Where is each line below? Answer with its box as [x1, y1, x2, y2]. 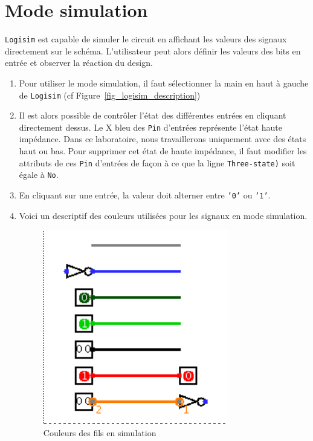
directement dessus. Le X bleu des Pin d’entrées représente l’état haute [19, 120, 283, 133]
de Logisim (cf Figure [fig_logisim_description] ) [19, 88, 201, 101]
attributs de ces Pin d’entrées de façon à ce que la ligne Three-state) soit [19, 156, 295, 169]
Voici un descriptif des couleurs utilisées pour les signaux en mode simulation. [19, 209, 308, 221]
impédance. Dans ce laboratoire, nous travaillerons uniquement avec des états [19, 132, 306, 145]
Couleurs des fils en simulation [43, 426, 156, 439]
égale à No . [19, 168, 59, 181]
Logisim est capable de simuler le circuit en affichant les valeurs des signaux [5, 33, 287, 45]
